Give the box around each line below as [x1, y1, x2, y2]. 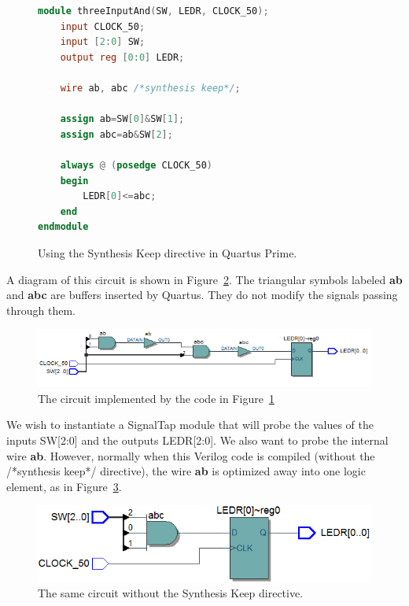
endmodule [38, 221, 89, 233]
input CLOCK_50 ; [60, 20, 146, 32]
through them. [6, 301, 76, 318]
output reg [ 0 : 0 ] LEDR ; [60, 51, 185, 63]
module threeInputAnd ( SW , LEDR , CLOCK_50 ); [38, 6, 269, 17]
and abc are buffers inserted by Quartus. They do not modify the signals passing [6, 286, 398, 303]
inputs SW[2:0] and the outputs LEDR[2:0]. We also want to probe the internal [6, 431, 389, 448]
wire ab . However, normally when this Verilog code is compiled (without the [6, 447, 375, 464]
